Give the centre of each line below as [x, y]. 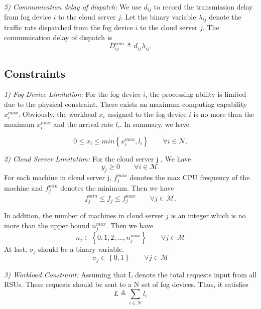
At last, [16, 249]
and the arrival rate [83, 124]
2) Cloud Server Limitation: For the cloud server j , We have [98, 158]
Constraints [35, 73]
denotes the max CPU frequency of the [190, 177]
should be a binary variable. [81, 249]
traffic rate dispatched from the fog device [69, 27]
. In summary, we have [154, 124]
